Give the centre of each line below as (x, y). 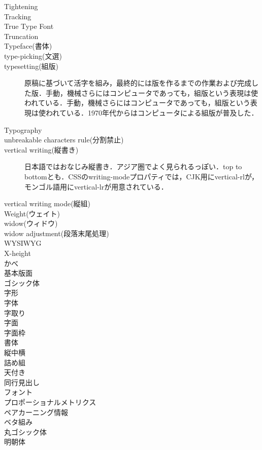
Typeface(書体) (28, 46)
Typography (23, 129)
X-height (18, 253)
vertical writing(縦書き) (41, 149)
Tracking (18, 16)
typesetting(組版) (31, 66)
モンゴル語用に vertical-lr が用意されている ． (96, 186)
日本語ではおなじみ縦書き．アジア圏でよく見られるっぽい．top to (133, 166)
